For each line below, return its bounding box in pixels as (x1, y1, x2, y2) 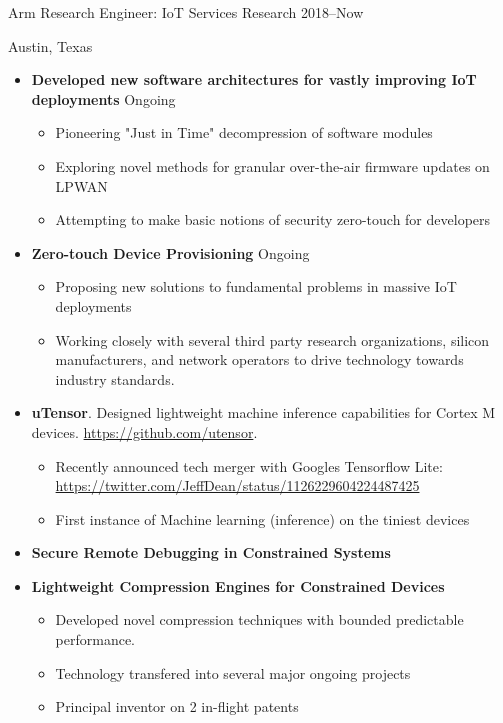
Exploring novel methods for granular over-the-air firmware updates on (55, 155, 490, 176)
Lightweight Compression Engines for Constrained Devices (31, 575, 445, 596)
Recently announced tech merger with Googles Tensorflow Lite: (55, 455, 443, 476)
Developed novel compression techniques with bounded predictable (55, 609, 464, 630)
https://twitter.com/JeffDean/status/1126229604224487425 (55, 475, 420, 496)
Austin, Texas (8, 35, 93, 56)
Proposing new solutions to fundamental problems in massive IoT (55, 276, 457, 297)
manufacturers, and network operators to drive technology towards (55, 349, 464, 370)
